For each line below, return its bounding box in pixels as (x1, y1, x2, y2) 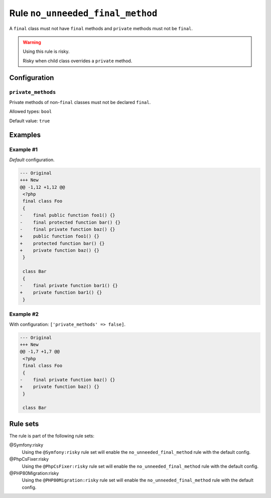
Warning (23, 39, 41, 45)
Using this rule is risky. (23, 48, 70, 55)
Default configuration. (9, 156, 55, 163)
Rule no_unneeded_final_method (9, 8, 158, 19)
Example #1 (9, 146, 38, 153)
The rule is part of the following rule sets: (9, 433, 95, 439)
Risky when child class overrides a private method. (23, 58, 132, 64)
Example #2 (9, 311, 39, 318)
